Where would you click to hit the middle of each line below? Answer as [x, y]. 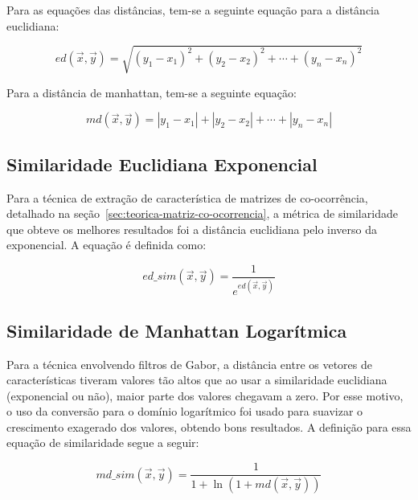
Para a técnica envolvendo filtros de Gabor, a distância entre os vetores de [189, 364]
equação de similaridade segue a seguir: [103, 443]
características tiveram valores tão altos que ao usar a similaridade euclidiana [197, 380]
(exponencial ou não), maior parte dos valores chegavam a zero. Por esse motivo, [205, 395]
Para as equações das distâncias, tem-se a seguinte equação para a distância [193, 10]
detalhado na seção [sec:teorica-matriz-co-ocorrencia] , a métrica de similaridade [202, 213]
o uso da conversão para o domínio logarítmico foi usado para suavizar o [185, 411]
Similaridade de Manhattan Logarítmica [177, 330]
